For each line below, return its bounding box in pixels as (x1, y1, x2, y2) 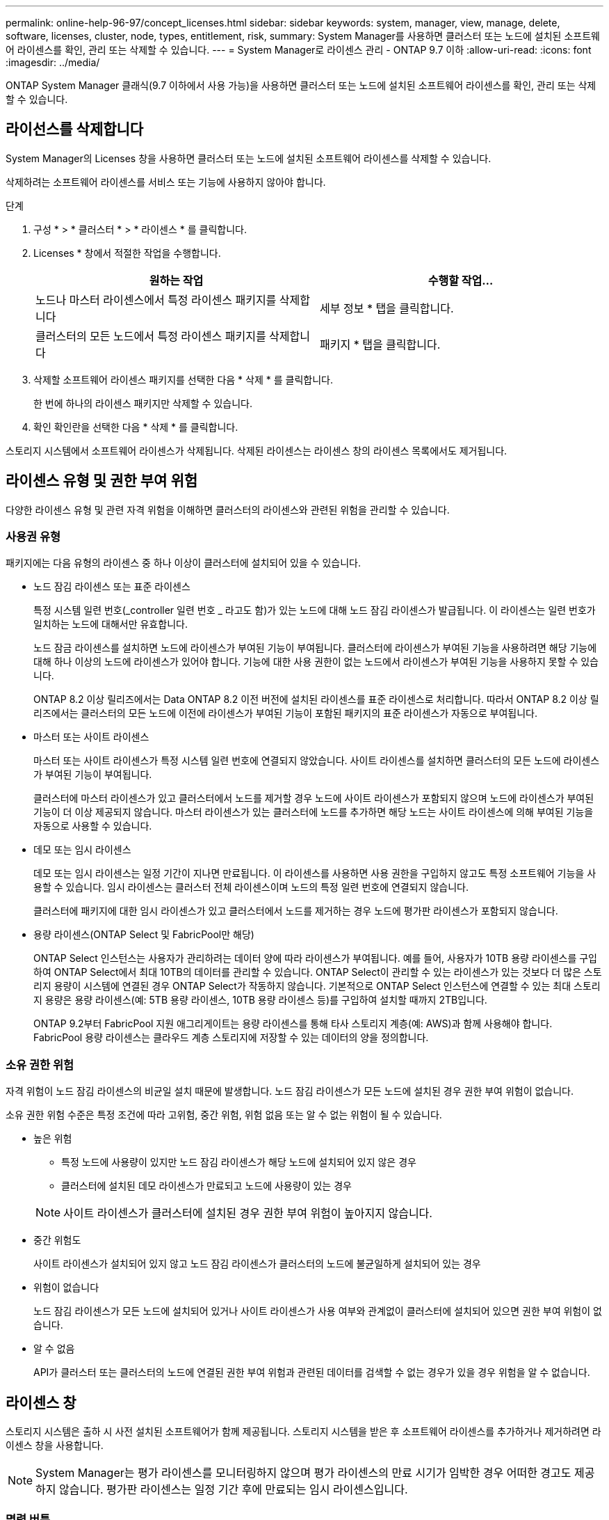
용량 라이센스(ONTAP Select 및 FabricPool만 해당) (33, 928, 254, 941)
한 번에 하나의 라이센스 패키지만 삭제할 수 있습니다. (33, 397, 252, 409)
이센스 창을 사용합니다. (6, 1439, 104, 1452)
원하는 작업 (149, 273, 204, 287)
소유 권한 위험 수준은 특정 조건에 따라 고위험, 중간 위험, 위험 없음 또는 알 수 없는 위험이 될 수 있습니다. (6, 1109, 442, 1121)
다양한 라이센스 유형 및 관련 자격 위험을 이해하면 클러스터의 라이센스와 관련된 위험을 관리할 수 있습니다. (6, 503, 450, 516)
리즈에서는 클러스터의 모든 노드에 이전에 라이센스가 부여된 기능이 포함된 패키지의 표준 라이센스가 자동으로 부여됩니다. (33, 707, 537, 720)
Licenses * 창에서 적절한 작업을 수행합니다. (33, 246, 221, 259)
